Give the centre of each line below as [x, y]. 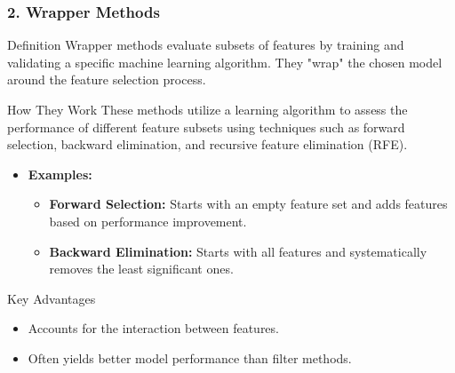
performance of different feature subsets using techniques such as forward [206, 127]
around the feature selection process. [107, 79]
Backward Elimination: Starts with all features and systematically [238, 251]
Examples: [60, 174]
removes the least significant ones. [141, 269]
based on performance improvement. [148, 221]
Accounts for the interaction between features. [153, 328]
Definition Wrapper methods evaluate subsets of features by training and [206, 45]
